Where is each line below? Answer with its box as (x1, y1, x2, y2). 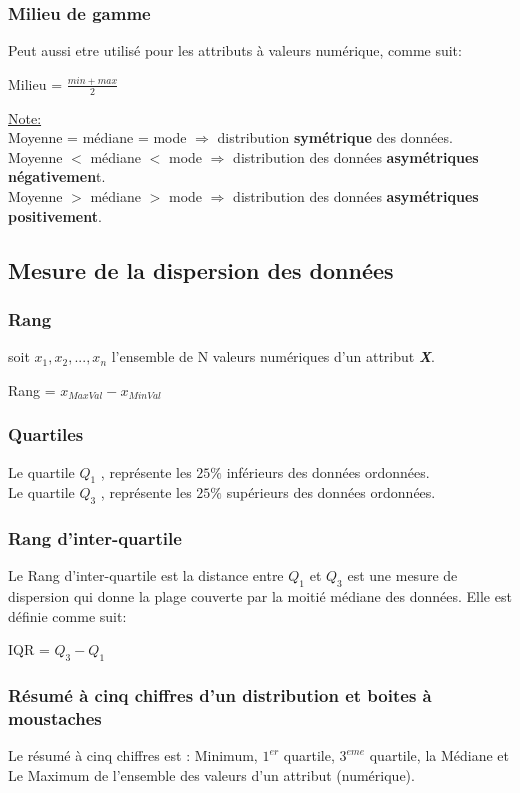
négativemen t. (8, 166, 106, 187)
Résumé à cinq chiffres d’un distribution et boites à (8, 683, 432, 708)
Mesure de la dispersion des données (8, 254, 394, 285)
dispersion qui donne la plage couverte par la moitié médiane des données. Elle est (8, 586, 512, 607)
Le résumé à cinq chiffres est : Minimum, (8, 745, 258, 766)
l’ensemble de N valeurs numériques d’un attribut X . (111, 346, 435, 367)
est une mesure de (347, 565, 458, 586)
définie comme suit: (8, 605, 127, 626)
